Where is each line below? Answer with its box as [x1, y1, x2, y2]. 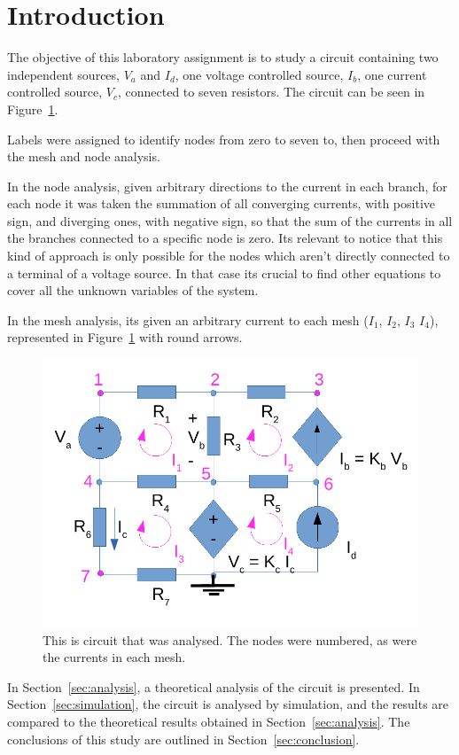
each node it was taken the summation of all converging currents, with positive [7, 194, 436, 213]
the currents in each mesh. [43, 648, 186, 666]
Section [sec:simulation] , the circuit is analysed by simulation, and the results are [7, 695, 449, 713]
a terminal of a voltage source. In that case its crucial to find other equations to [7, 263, 441, 282]
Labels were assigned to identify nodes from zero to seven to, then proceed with [7, 129, 440, 148]
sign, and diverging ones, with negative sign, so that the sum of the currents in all [7, 211, 453, 230]
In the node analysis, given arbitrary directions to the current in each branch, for [7, 176, 447, 195]
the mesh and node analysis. [7, 147, 160, 166]
